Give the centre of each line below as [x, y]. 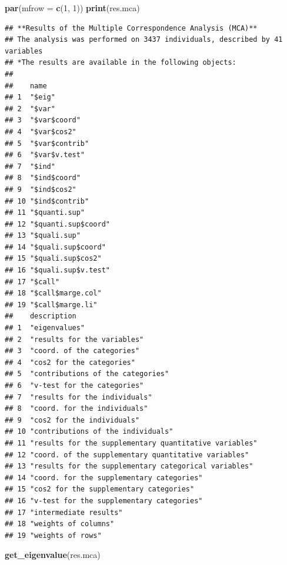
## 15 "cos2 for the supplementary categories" [100, 489]
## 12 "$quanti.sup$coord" [57, 224]
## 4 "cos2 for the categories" [70, 362]
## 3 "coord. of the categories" [72, 351]
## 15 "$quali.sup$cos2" [53, 259]
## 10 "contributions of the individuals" [89, 432]
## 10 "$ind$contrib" [47, 201]
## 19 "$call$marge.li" [51, 305]
